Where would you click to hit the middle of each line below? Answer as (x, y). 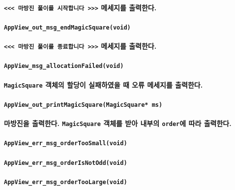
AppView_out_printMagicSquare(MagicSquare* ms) (83, 105)
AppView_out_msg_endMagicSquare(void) (67, 27)
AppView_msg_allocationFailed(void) (64, 66)
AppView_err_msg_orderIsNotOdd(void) (66, 163)
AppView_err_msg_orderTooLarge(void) (66, 182)
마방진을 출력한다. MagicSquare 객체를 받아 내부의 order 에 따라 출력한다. (118, 123)
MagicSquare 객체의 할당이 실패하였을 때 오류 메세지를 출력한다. (103, 84)
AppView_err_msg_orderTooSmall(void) (66, 143)
